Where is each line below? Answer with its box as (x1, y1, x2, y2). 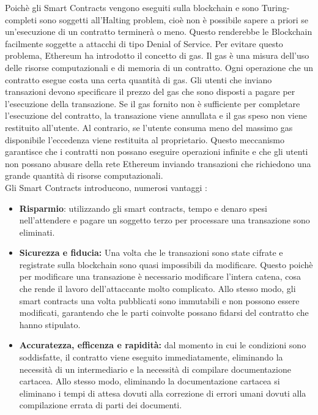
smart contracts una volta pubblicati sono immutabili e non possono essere (19, 294, 300, 307)
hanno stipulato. (19, 318, 81, 331)
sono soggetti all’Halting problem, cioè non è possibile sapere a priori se (39, 13, 309, 26)
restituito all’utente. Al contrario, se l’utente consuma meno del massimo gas (5, 121, 293, 133)
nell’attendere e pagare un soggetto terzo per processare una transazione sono (19, 214, 310, 226)
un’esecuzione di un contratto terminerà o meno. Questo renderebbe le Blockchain (5, 25, 312, 38)
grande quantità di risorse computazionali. (5, 169, 163, 182)
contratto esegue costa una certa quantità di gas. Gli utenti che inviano (5, 73, 272, 86)
